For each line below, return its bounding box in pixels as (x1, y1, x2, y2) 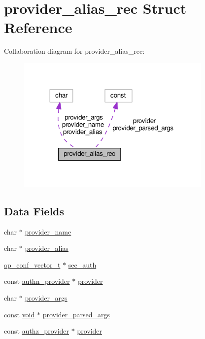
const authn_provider (4, 276, 70, 286)
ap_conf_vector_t (4, 259, 61, 270)
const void (4, 309, 35, 319)
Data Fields (4, 203, 65, 218)
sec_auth (68, 259, 97, 270)
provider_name (25, 226, 71, 237)
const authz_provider (4, 326, 69, 336)
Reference (4, 17, 72, 37)
